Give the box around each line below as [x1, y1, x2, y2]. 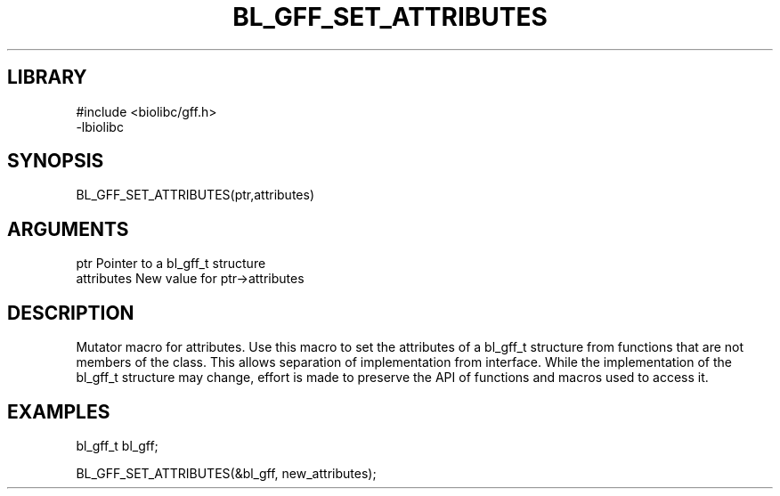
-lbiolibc [76, 118, 124, 134]
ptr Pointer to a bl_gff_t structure [76, 256, 266, 272]
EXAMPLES [7, 400, 110, 423]
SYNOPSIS [7, 150, 104, 173]
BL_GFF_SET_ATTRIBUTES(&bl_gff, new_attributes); [76, 465, 377, 481]
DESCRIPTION [7, 301, 134, 324]
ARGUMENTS [7, 217, 129, 240]
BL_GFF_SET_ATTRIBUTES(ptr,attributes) [76, 187, 314, 203]
